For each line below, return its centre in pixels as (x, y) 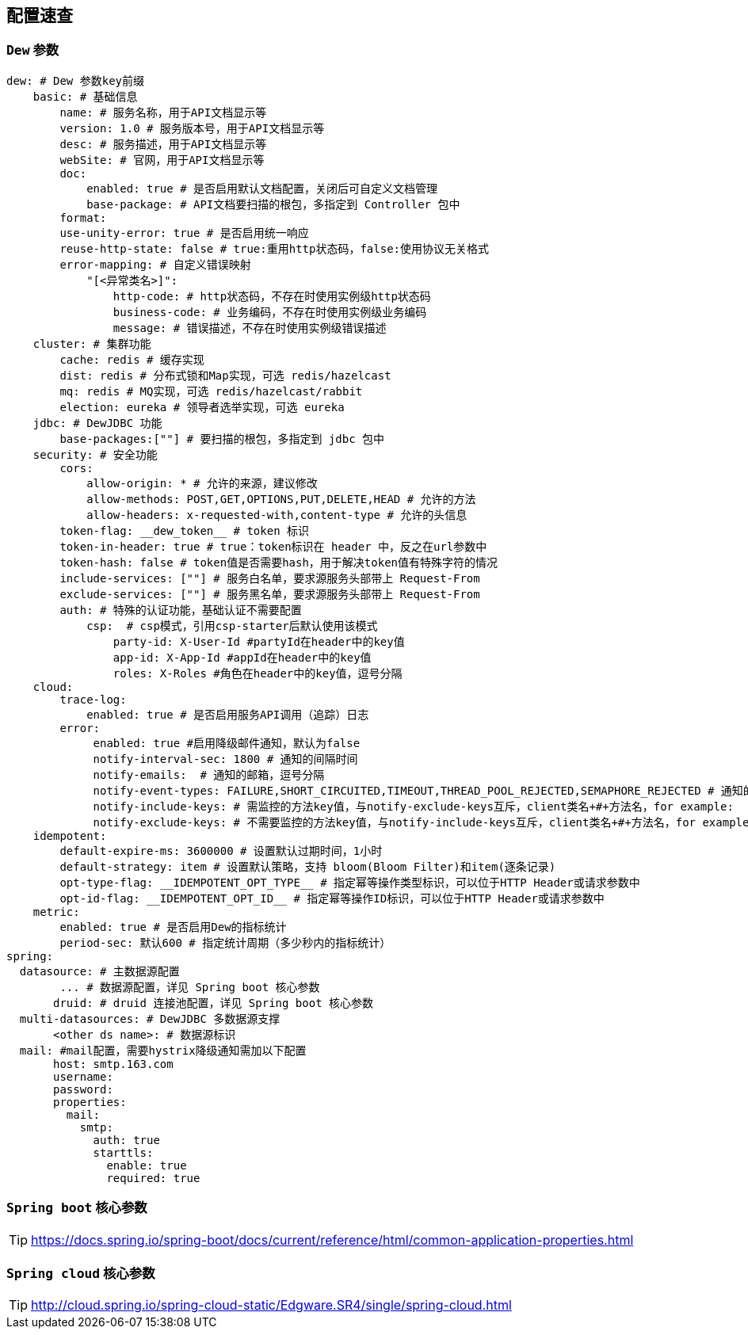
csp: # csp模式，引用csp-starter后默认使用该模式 (232, 626)
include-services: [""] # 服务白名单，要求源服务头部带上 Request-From (270, 578)
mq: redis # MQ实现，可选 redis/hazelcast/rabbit (211, 391)
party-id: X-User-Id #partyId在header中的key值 (259, 641)
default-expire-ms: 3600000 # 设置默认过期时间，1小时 (221, 851)
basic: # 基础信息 (85, 96)
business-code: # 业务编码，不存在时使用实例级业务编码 (270, 312)
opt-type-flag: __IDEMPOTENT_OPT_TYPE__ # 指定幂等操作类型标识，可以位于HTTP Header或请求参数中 (350, 882)
